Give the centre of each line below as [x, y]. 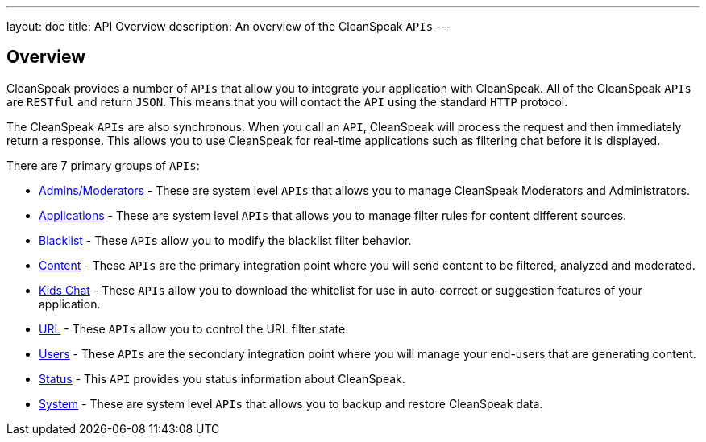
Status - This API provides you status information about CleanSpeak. [222, 378]
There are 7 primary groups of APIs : [103, 165]
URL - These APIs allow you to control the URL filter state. [194, 328]
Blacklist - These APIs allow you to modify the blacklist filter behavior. [225, 240]
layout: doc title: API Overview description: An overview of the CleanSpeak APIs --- [229, 26]
